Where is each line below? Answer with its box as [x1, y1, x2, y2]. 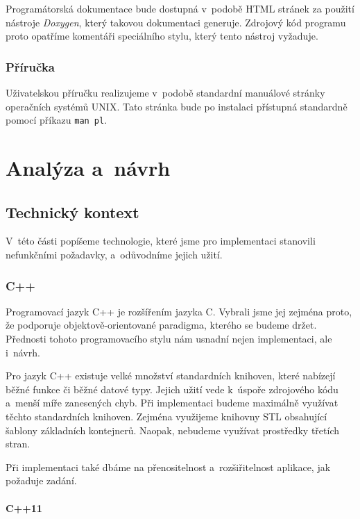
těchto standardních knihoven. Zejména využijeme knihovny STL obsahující [6, 409, 327, 423]
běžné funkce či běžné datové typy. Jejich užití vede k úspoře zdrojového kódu [6, 381, 338, 396]
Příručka [6, 58, 55, 75]
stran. [6, 436, 31, 451]
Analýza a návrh [6, 154, 171, 182]
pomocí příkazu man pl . [6, 113, 108, 127]
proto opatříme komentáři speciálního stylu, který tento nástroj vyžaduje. [6, 28, 318, 43]
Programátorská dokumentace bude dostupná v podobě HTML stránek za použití [6, 1, 354, 15]
